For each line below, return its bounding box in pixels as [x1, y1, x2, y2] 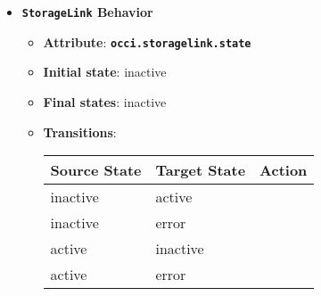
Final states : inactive [43, 92, 167, 111]
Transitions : [43, 122, 117, 141]
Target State [155, 160, 246, 181]
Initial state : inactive [43, 62, 167, 81]
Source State [50, 160, 142, 181]
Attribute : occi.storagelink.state [43, 32, 251, 51]
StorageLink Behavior [21, 3, 153, 21]
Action [259, 160, 308, 181]
